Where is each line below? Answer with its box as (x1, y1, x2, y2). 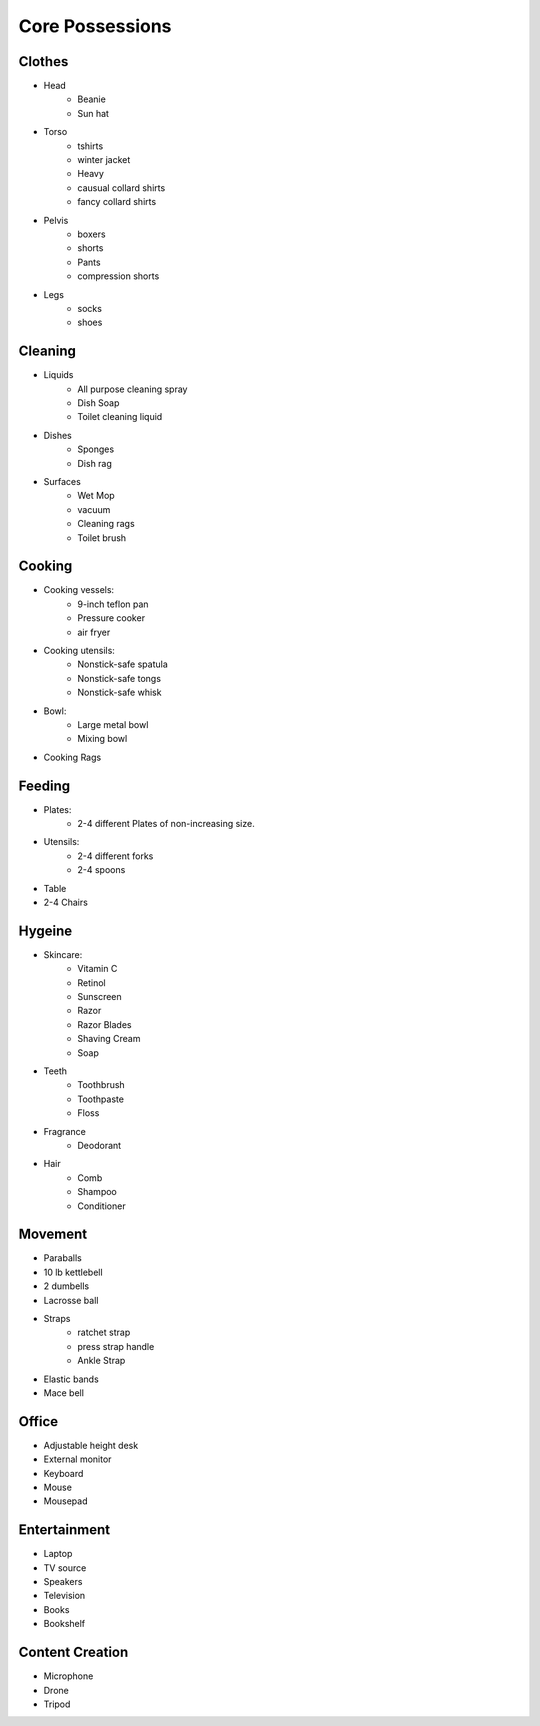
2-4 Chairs (43, 896, 89, 908)
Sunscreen (77, 991, 122, 1003)
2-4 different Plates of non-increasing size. (77, 818, 255, 830)
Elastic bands (43, 1373, 99, 1385)
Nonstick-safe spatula (77, 658, 169, 670)
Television (43, 1590, 86, 1602)
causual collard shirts (77, 181, 166, 194)
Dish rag (77, 457, 112, 469)
